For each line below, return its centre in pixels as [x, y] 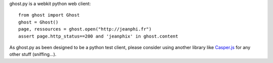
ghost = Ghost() [38, 22]
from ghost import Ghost [49, 15]
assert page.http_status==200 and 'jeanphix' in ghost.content [98, 36]
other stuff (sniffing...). [33, 54]
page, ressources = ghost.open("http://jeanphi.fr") [85, 29]
